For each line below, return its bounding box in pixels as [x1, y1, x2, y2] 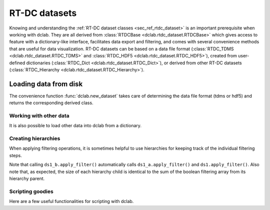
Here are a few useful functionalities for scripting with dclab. [9, 199, 134, 205]
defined [9, 60, 25, 66]
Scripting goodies [9, 188, 53, 195]
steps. [9, 152, 22, 158]
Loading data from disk [9, 80, 83, 88]
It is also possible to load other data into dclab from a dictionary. [9, 123, 142, 129]
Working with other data [9, 112, 69, 119]
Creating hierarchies [9, 135, 60, 142]
